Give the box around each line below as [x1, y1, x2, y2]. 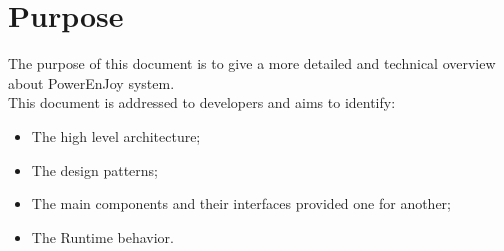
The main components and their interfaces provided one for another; [31, 193, 451, 214]
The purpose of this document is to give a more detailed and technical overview [8, 53, 496, 74]
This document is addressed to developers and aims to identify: [8, 92, 396, 113]
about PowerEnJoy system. [8, 72, 175, 93]
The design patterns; [31, 159, 158, 180]
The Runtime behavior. [31, 226, 174, 247]
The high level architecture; [31, 125, 201, 146]
